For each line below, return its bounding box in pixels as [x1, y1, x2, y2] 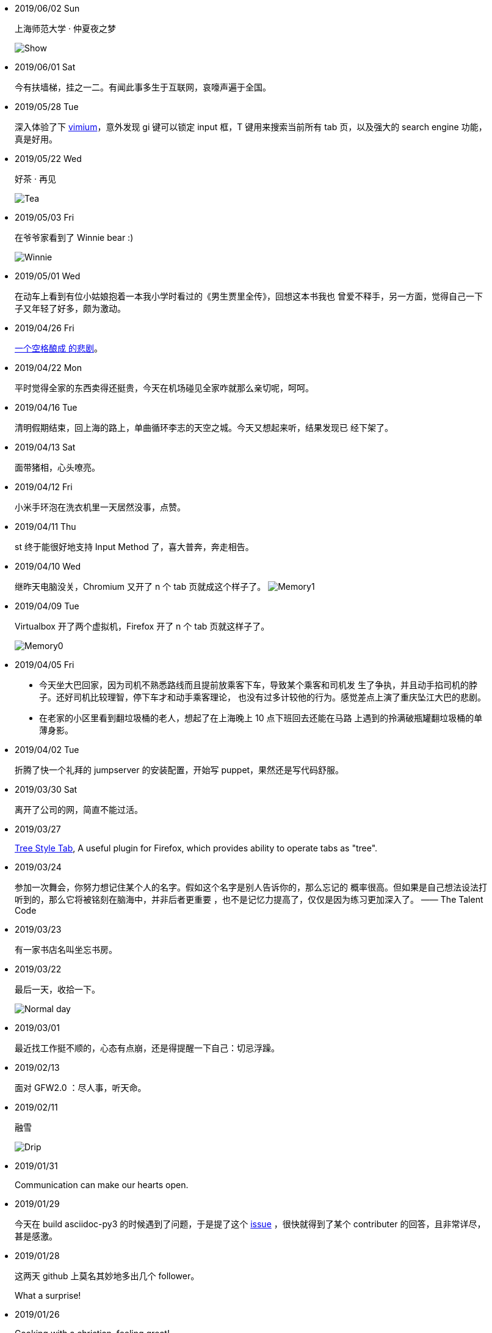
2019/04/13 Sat [15, 442, 76, 452]
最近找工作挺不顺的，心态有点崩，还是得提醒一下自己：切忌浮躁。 [15, 1043, 280, 1053]
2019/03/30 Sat [15, 784, 78, 795]
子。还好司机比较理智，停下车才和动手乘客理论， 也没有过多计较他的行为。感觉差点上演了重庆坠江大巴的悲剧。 [39, 692, 486, 702]
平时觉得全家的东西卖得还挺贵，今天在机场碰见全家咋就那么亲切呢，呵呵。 [15, 383, 314, 393]
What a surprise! [15, 1290, 81, 1301]
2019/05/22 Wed [15, 153, 82, 164]
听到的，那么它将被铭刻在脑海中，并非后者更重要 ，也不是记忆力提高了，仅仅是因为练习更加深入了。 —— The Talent [15, 894, 483, 905]
